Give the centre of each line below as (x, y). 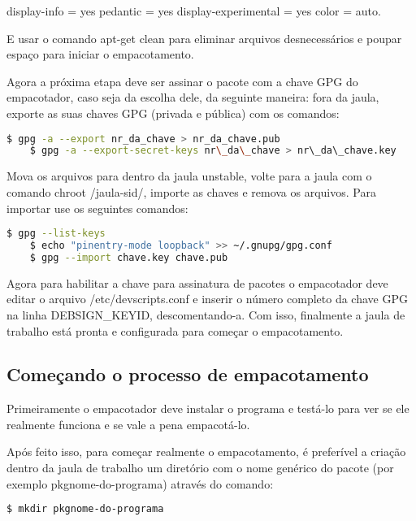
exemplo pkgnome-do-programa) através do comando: (140, 483)
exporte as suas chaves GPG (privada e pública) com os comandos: (173, 113)
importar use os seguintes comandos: (97, 208)
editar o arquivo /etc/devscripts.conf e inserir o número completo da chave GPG (207, 299)
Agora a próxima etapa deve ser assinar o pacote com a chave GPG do (182, 81)
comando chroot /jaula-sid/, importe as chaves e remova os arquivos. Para (191, 191)
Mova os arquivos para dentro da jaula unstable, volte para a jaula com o (189, 176)
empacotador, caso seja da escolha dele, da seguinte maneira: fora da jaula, (193, 97)
